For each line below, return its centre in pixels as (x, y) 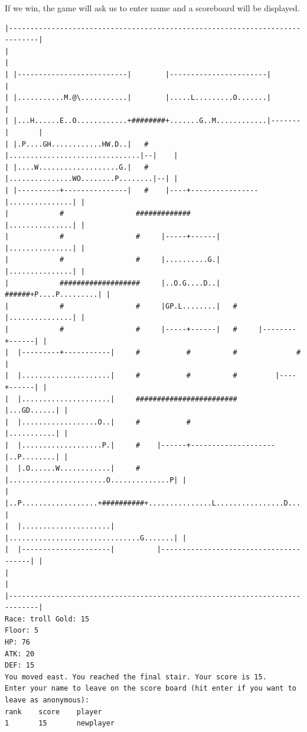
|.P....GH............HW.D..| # (81, 144)
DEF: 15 (20, 665)
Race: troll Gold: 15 (47, 619)
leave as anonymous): (47, 700)
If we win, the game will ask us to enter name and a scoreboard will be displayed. (152, 8)
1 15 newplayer (60, 723)
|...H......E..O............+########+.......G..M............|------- (157, 121)
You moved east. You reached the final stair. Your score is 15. (136, 677)
